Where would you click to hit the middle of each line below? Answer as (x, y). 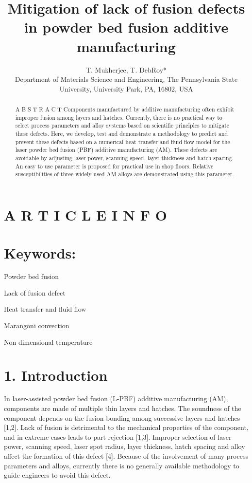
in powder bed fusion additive (126, 27)
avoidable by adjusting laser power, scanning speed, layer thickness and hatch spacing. (124, 158)
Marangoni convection (37, 325)
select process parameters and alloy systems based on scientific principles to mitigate (122, 125)
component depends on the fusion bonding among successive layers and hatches (122, 418)
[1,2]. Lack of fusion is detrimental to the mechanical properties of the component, (126, 427)
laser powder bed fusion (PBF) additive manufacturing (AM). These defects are (116, 150)
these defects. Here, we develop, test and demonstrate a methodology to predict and (122, 134)
